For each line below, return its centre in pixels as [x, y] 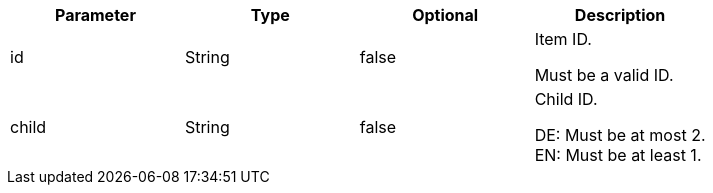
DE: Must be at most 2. [620, 135]
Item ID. [563, 39]
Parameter [95, 15]
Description [620, 15]
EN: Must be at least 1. [618, 155]
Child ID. [566, 99]
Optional [445, 15]
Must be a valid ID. [604, 75]
